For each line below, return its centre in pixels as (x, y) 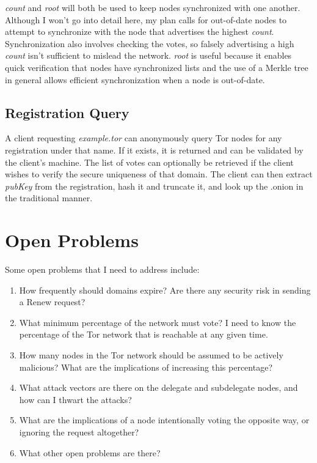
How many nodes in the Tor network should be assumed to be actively (151, 355)
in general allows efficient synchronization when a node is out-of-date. (135, 79)
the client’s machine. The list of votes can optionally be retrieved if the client (149, 162)
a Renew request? (52, 302)
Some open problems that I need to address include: (102, 269)
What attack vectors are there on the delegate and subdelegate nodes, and (158, 387)
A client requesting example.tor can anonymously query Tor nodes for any (144, 138)
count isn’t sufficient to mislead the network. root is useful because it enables (148, 55)
